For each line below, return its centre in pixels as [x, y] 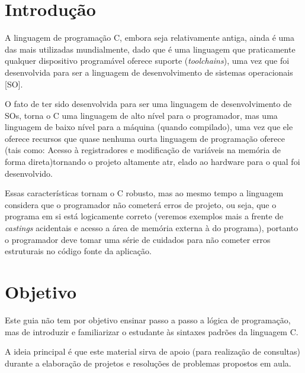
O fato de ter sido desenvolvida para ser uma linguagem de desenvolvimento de [148, 104]
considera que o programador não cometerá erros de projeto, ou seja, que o [141, 204]
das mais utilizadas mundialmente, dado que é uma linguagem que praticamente [150, 49]
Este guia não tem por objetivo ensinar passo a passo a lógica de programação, [148, 320]
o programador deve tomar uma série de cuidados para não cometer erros [138, 239]
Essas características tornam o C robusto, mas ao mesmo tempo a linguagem [144, 193]
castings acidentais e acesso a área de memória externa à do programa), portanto [152, 228]
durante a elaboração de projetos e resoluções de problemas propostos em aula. [148, 363]
